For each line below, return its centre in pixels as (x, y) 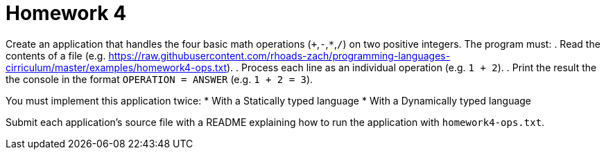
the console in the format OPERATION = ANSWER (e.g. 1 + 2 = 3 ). (159, 79)
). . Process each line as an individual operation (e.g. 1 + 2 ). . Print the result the (412, 67)
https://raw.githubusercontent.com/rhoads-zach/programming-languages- (279, 55)
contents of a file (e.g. (56, 55)
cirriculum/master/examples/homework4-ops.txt (116, 67)
